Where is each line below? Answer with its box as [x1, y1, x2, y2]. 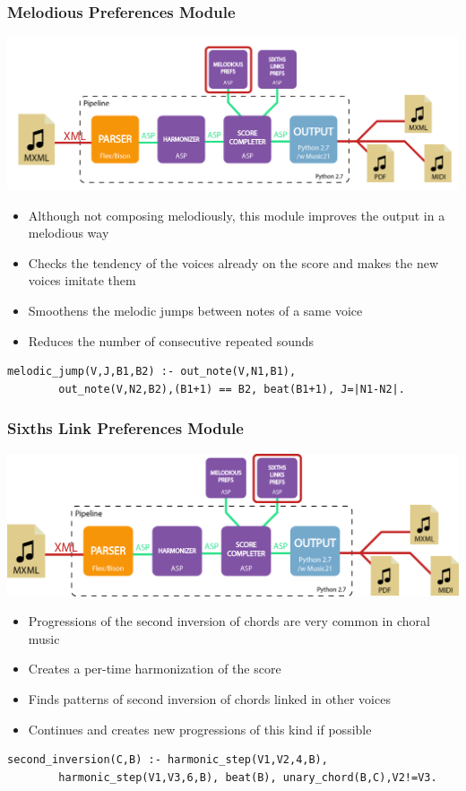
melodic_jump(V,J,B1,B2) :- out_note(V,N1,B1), [7, 365, 297, 378]
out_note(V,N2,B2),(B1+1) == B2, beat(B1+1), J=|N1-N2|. [58, 382, 405, 395]
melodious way [28, 223, 109, 242]
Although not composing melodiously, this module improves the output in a [28, 205, 445, 224]
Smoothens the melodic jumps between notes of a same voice [28, 300, 363, 319]
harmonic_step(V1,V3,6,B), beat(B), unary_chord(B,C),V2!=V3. [58, 770, 437, 784]
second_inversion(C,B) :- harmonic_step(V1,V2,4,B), [7, 753, 328, 767]
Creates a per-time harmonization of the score [28, 659, 281, 678]
